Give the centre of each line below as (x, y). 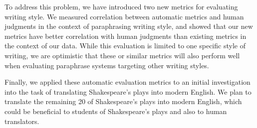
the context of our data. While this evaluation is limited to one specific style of (125, 46)
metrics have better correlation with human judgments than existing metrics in (126, 36)
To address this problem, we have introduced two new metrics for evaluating (121, 6)
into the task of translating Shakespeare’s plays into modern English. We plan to (128, 91)
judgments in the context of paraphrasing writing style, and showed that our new (129, 26)
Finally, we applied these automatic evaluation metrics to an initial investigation (128, 82)
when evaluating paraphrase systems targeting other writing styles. (107, 65)
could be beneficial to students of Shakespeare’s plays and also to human (116, 111)
